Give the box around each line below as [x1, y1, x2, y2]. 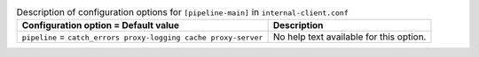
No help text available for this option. [272, 31, 427, 43]
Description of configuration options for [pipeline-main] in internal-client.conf [16, 6, 349, 18]
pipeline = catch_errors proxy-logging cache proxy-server [21, 31, 263, 43]
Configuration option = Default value [21, 19, 180, 32]
